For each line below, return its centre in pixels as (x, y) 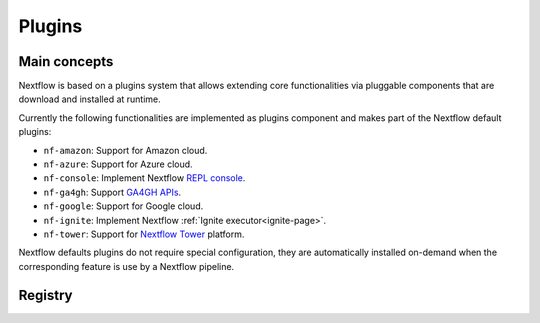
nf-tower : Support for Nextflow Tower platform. (144, 234)
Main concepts (66, 61)
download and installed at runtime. (90, 99)
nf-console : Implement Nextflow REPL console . (144, 178)
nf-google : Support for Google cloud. (123, 206)
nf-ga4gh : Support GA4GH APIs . (112, 192)
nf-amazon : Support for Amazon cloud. (125, 150)
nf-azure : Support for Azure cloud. (118, 164)
